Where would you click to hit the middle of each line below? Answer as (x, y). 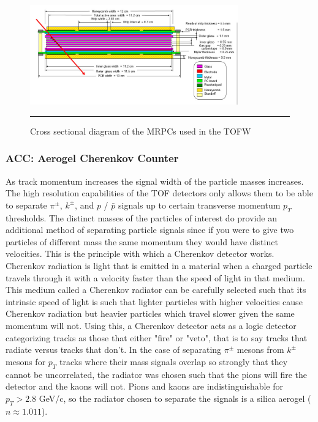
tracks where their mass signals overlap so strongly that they (174, 361)
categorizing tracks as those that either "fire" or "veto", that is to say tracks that (157, 337)
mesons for (26, 361)
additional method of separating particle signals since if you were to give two (150, 230)
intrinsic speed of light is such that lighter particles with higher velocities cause (154, 301)
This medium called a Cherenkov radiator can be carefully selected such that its (156, 290)
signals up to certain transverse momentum (199, 205)
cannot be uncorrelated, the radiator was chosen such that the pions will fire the (157, 374)
